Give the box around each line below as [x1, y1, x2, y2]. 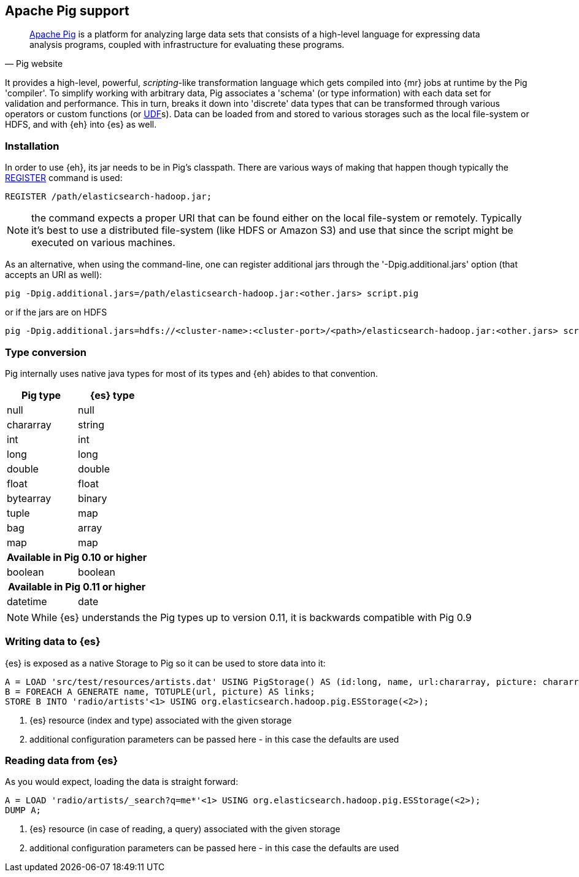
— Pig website [5, 58, 63, 69]
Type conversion [5, 346, 86, 358]
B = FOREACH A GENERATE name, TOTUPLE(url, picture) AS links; [5, 686, 315, 697]
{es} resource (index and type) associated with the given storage [29, 714, 292, 725]
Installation [5, 139, 59, 152]
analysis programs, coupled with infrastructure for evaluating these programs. [29, 39, 345, 50]
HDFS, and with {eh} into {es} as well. [5, 119, 157, 130]
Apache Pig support [5, 3, 129, 18]
